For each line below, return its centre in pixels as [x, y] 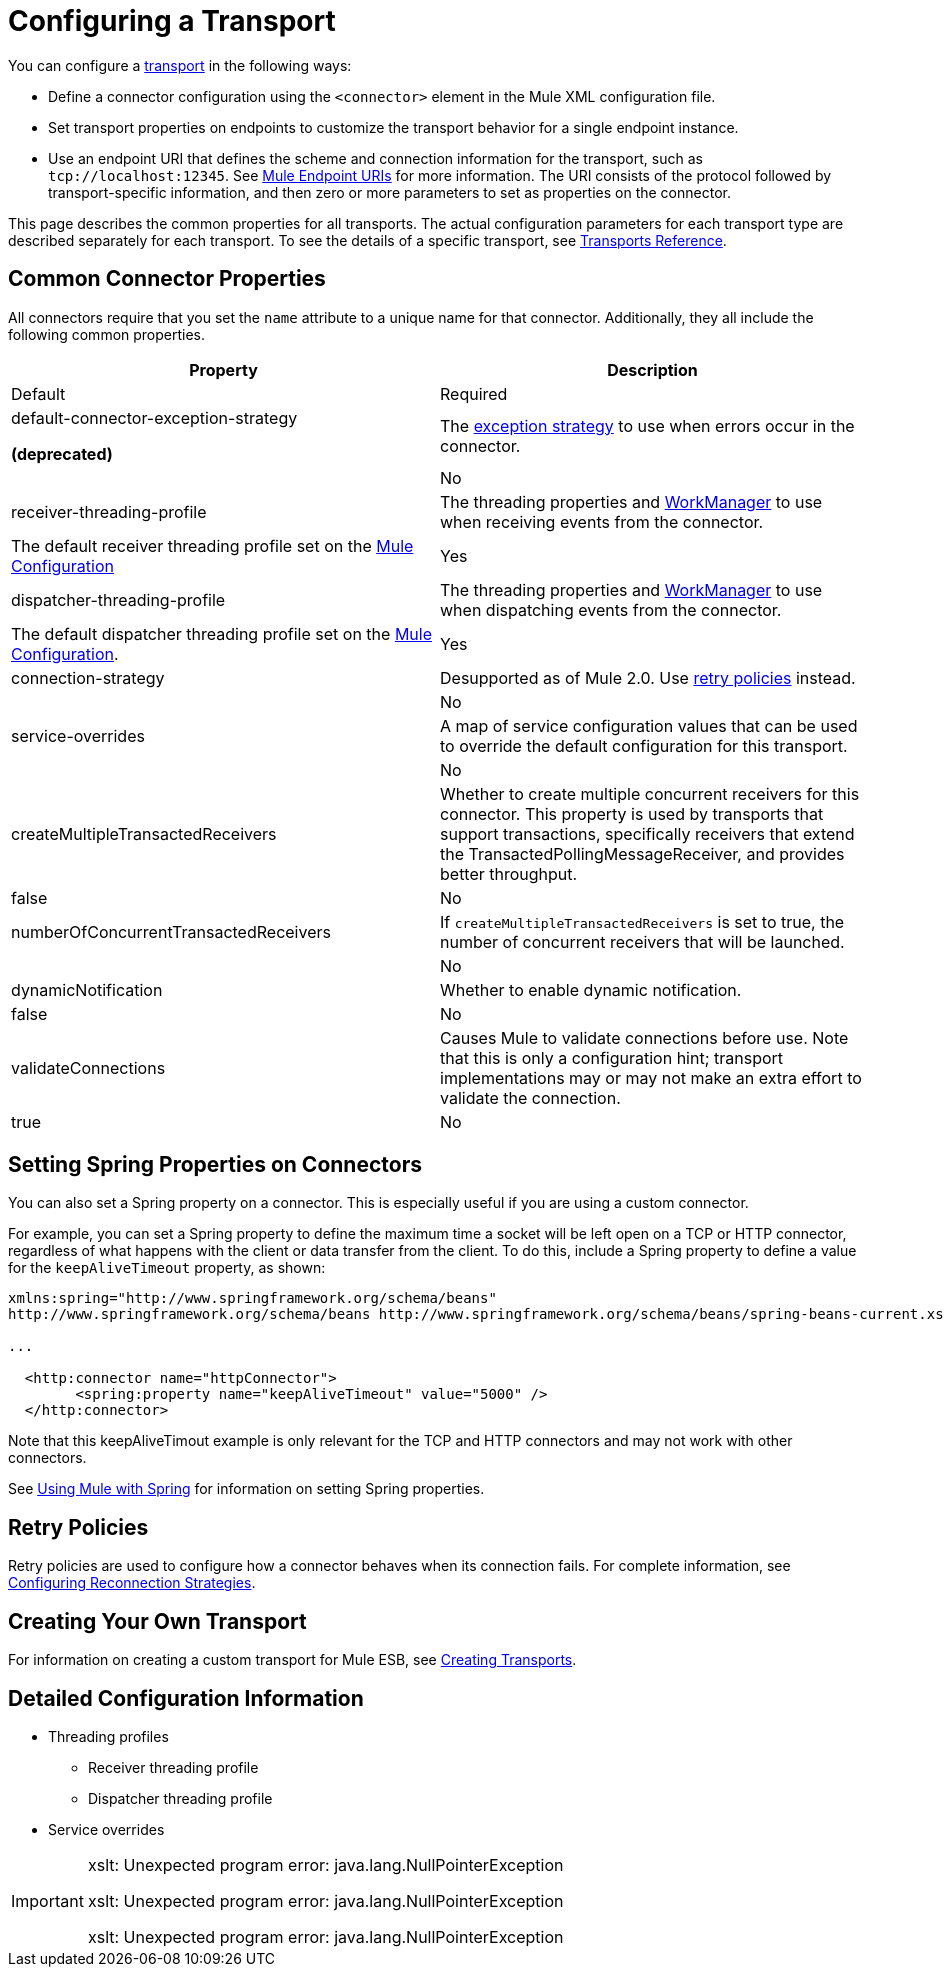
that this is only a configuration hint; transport [612, 1057]
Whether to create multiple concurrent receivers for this [650, 793]
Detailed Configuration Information [186, 1698]
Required [474, 393]
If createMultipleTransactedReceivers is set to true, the [642, 921]
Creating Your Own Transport [157, 1621]
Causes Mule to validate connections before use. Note [644, 1037]
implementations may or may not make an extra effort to [651, 1077]
